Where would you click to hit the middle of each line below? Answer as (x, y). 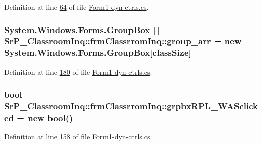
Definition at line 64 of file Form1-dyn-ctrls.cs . (76, 7)
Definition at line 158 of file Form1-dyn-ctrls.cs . (78, 137)
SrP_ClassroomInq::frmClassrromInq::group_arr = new (123, 41)
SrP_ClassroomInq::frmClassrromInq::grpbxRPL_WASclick (131, 106)
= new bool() (45, 118)
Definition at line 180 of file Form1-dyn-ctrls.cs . (78, 71)
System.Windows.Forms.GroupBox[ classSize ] (98, 53)
